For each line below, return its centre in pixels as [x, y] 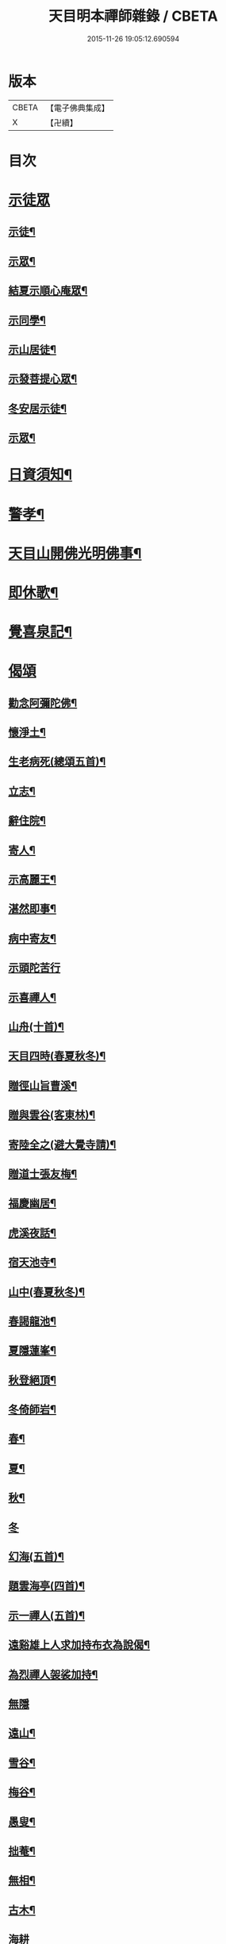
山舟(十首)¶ [36, 1027]
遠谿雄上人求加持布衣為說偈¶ [79, 1645]
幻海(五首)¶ [36, 1557]
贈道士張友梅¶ [43, 1173]
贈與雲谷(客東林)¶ [52, 1115]
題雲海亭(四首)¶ [47, 1586]
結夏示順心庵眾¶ [48, 291]
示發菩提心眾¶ [43, 379]
